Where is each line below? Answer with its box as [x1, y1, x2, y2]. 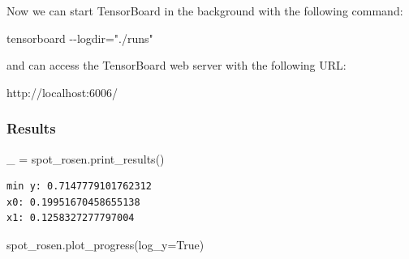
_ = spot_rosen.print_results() [6, 150, 165, 167]
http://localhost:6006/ [6, 83, 118, 100]
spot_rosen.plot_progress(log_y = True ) [6, 236, 204, 253]
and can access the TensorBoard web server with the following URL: [6, 57, 347, 74]
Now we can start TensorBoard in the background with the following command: [6, 2, 403, 19]
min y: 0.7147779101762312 [6, 180, 152, 193]
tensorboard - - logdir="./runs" [6, 29, 153, 46]
